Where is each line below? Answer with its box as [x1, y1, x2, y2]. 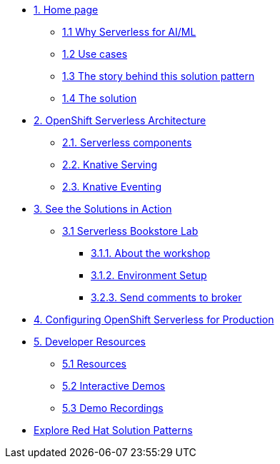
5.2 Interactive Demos [62, 380, 166, 392]
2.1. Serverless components [62, 136, 192, 148]
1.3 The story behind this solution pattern [62, 70, 255, 82]
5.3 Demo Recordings [62, 402, 164, 414]
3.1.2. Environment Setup [91, 269, 207, 281]
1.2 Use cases [62, 48, 128, 60]
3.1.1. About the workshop [91, 247, 211, 259]
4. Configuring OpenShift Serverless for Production [34, 313, 274, 326]
